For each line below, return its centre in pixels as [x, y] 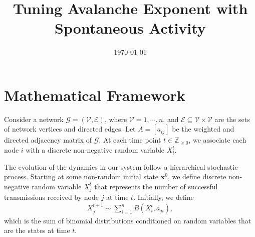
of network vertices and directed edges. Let [70, 129]
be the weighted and [203, 129]
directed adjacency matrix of [48, 140]
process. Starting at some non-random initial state [81, 176]
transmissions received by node [51, 197]
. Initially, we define [164, 197]
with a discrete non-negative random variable [95, 150]
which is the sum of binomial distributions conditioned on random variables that [128, 220]
